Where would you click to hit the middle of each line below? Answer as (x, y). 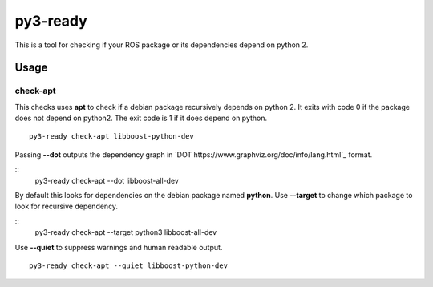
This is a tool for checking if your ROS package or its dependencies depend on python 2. (162, 45)
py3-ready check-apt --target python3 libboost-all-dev (126, 232)
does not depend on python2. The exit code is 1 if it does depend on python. (141, 118)
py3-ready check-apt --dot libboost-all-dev (107, 180)
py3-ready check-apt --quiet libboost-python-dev (129, 266)
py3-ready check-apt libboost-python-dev (111, 137)
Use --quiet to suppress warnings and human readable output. (119, 247)
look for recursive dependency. (67, 206)
